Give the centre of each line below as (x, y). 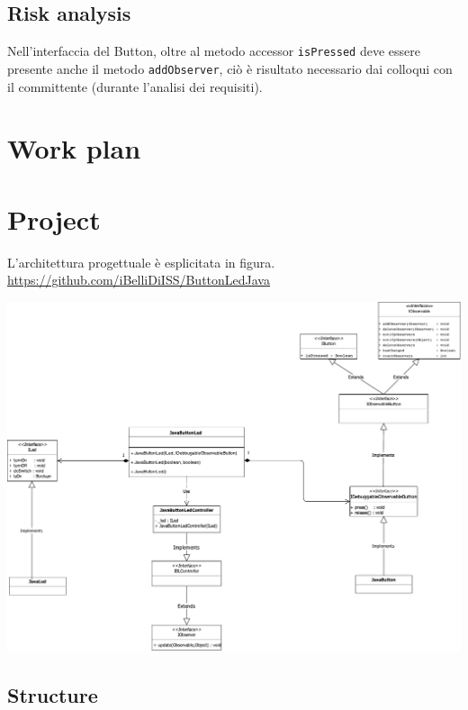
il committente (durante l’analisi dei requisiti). (135, 86)
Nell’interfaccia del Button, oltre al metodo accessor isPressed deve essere (214, 51)
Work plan (74, 148)
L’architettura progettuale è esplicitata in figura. (141, 262)
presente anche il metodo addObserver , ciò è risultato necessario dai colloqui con (230, 68)
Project (54, 218)
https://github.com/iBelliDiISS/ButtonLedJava (139, 280)
